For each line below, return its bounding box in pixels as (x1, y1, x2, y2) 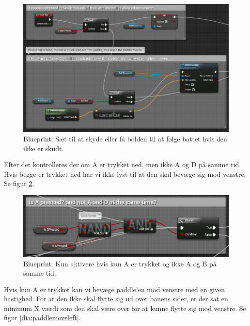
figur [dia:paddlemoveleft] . (4, 312, 81, 323)
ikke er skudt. (23, 143, 64, 153)
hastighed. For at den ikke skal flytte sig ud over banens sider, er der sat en (4, 294, 228, 304)
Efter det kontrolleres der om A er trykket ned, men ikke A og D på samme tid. (4, 159, 241, 170)
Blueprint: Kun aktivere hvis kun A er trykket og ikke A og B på (23, 258, 217, 268)
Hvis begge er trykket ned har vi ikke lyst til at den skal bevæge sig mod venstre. (4, 169, 246, 179)
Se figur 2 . (4, 178, 34, 188)
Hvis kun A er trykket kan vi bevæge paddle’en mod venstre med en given (4, 284, 225, 294)
